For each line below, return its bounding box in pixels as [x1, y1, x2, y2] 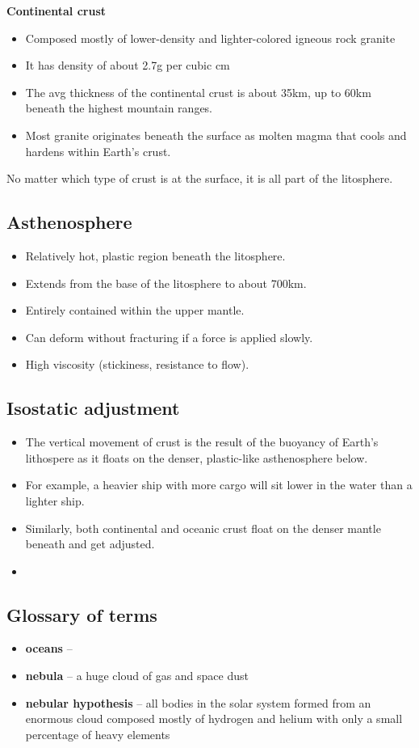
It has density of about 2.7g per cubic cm [25, 57, 230, 74]
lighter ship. [25, 492, 85, 509]
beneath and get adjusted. [25, 535, 155, 552]
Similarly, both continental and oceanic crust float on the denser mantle [25, 519, 381, 536]
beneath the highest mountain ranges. [25, 99, 213, 116]
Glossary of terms [6, 602, 157, 627]
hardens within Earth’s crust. [25, 142, 171, 159]
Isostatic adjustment [6, 395, 180, 420]
